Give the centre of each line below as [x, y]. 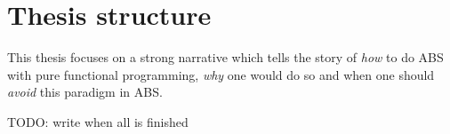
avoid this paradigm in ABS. [85, 92]
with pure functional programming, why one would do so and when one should [221, 74]
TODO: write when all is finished [98, 121]
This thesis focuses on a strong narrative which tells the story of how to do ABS [225, 57]
